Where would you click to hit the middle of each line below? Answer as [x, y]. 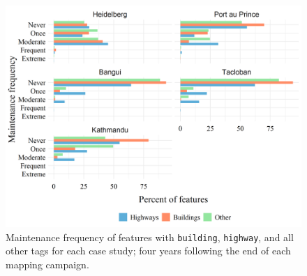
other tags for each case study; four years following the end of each [148, 251]
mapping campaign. [47, 264]
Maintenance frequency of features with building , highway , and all [150, 237]
